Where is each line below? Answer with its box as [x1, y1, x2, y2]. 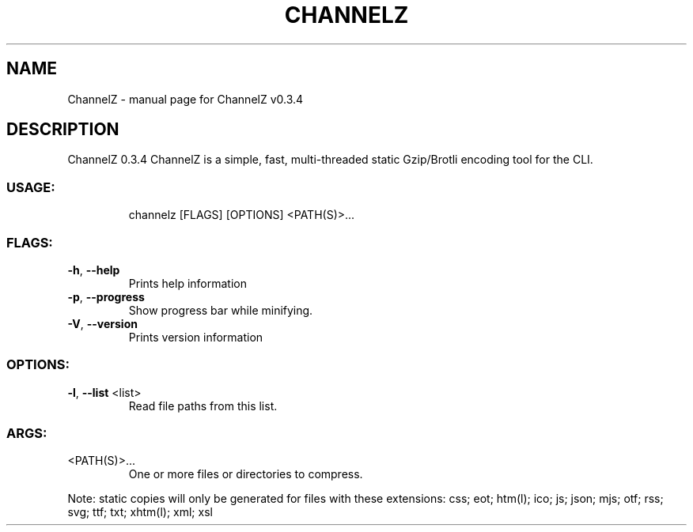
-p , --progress [67, 289, 145, 304]
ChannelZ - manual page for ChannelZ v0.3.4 [67, 92, 304, 106]
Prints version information [128, 330, 263, 344]
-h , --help [67, 262, 120, 277]
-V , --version [67, 316, 138, 330]
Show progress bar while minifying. [128, 303, 313, 317]
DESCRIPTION [6, 119, 119, 140]
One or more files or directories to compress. [128, 467, 363, 481]
